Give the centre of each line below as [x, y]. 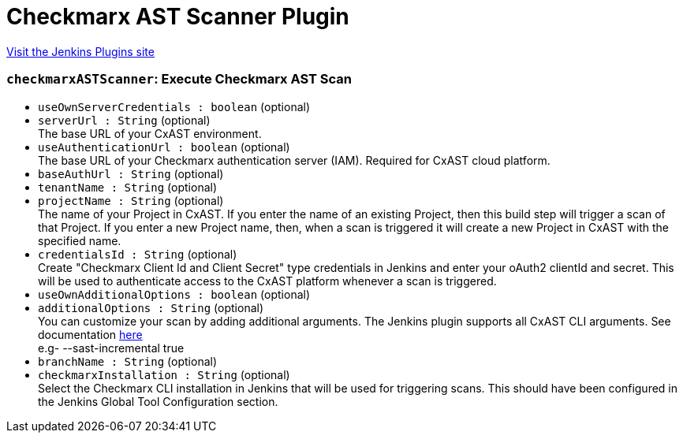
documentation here [90, 334]
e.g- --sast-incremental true [111, 348]
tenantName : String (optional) [128, 187]
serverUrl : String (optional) [124, 120]
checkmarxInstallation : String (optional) [164, 374]
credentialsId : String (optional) [138, 254]
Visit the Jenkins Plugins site [80, 51]
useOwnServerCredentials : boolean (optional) [174, 106]
